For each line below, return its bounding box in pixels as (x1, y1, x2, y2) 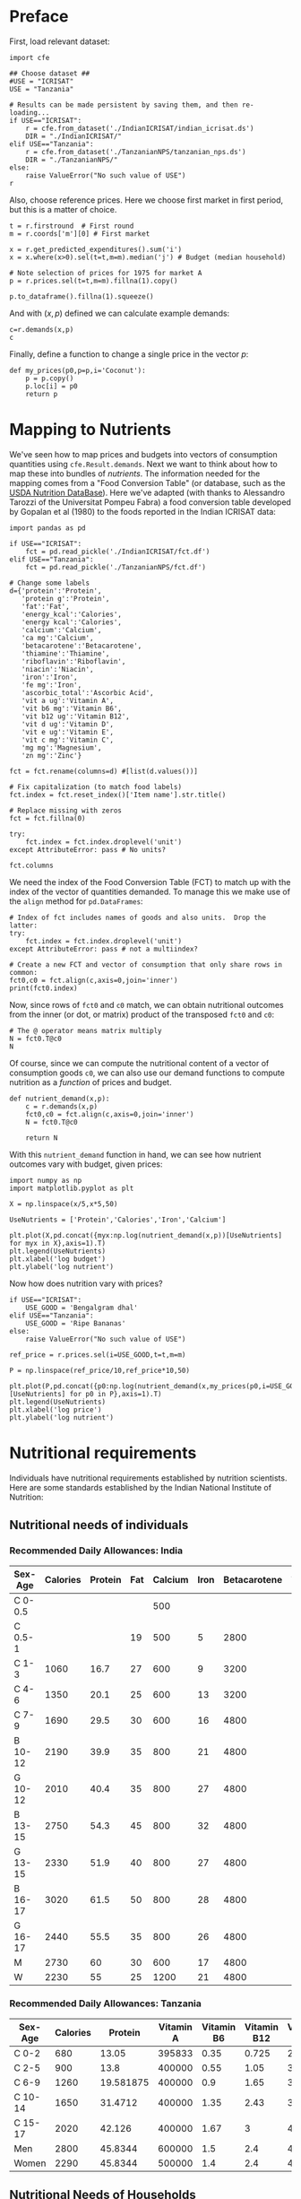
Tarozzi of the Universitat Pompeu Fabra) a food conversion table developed (9, 496, 291, 508)
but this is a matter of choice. (9, 204, 117, 214)
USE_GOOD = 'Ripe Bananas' (25, 1318, 126, 1328)
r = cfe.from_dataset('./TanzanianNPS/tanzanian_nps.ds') (25, 147, 246, 156)
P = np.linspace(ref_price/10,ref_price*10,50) (9, 1366, 191, 1375)
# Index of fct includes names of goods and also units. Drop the (9, 913, 267, 922)
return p (25, 389, 58, 398)
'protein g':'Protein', (21, 594, 110, 603)
